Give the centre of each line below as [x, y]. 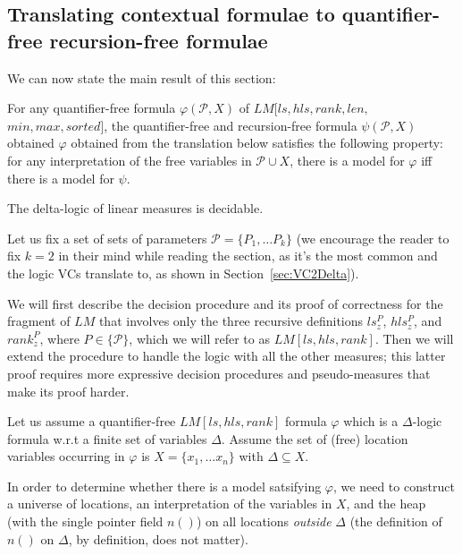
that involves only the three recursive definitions [231, 321]
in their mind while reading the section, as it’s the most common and [248, 256]
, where [59, 338]
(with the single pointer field [85, 521]
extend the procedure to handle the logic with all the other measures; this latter [227, 356]
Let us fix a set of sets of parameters [107, 238]
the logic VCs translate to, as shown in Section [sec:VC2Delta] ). [183, 273]
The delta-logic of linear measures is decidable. [135, 208]
